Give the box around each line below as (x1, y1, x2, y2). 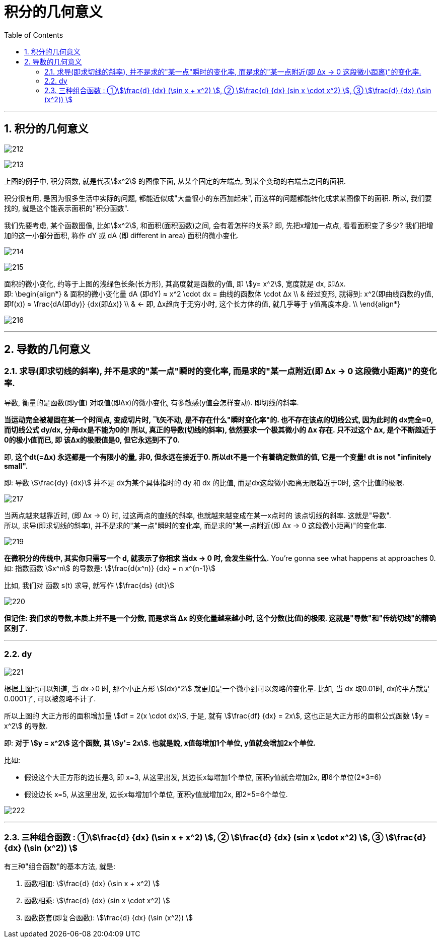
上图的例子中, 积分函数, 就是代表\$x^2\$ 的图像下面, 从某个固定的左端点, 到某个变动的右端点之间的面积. (4, 176, 346, 185)
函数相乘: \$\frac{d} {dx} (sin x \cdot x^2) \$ (24, 896, 170, 905)
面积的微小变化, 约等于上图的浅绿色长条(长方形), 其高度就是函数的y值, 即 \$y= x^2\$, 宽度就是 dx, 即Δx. (4, 279, 346, 288)
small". (4, 461, 28, 470)
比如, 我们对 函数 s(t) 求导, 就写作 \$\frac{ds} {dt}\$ (4, 581, 175, 590)
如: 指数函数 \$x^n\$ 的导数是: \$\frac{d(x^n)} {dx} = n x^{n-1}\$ (4, 563, 216, 572)
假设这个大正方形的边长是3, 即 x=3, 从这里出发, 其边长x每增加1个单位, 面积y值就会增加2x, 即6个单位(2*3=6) (24, 772, 382, 781)
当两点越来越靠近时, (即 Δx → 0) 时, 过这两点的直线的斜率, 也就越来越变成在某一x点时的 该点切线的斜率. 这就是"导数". (4, 511, 391, 520)
